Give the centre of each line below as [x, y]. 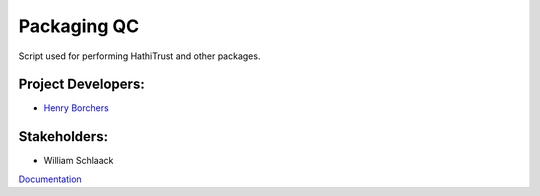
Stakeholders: [63, 136]
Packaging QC [79, 26]
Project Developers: [81, 84]
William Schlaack [78, 161]
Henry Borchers [76, 108]
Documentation [50, 179]
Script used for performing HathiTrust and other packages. [139, 56]
